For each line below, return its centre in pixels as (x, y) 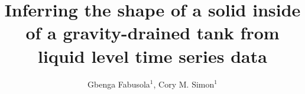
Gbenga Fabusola (119, 84)
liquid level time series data (152, 56)
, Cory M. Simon (184, 84)
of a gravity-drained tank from (152, 33)
